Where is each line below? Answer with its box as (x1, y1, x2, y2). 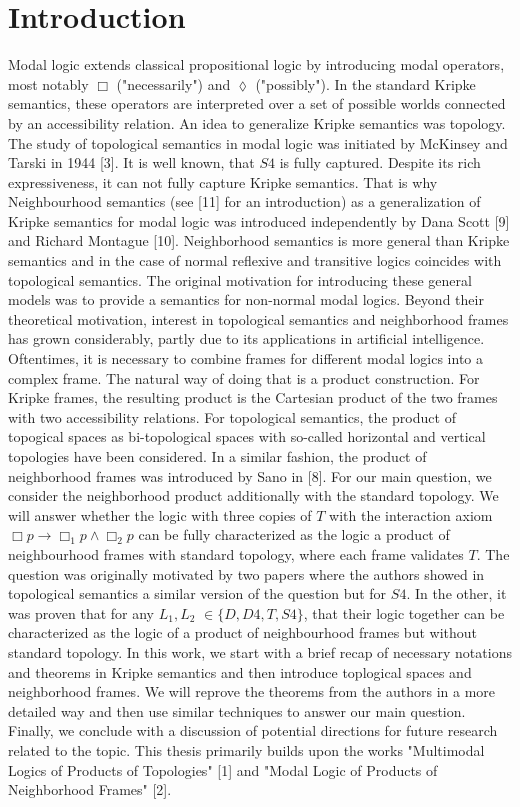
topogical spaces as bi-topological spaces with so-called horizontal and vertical (8, 426, 486, 447)
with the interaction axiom (329, 504, 493, 525)
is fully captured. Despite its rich (279, 152, 481, 173)
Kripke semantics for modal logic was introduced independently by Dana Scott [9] (8, 210, 510, 231)
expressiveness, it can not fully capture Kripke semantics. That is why (8, 171, 438, 192)
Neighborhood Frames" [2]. (8, 779, 172, 800)
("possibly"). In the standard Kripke (255, 73, 476, 94)
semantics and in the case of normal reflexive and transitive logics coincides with (8, 250, 502, 271)
